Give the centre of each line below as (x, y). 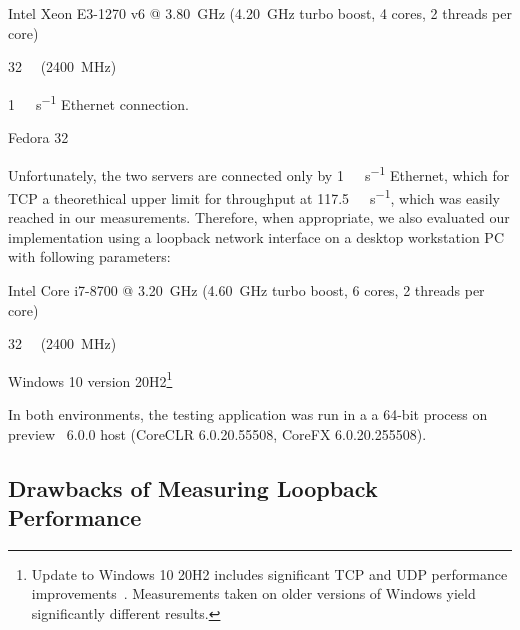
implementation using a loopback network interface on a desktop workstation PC (256, 236)
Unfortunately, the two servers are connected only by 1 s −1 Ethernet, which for (259, 173)
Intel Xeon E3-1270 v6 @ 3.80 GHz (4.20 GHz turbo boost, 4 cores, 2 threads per (260, 13)
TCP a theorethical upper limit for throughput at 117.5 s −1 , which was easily (254, 196)
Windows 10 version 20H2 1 (90, 379)
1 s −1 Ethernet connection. (98, 102)
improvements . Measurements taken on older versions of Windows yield (253, 593)
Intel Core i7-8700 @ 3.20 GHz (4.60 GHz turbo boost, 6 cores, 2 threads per (246, 289)
